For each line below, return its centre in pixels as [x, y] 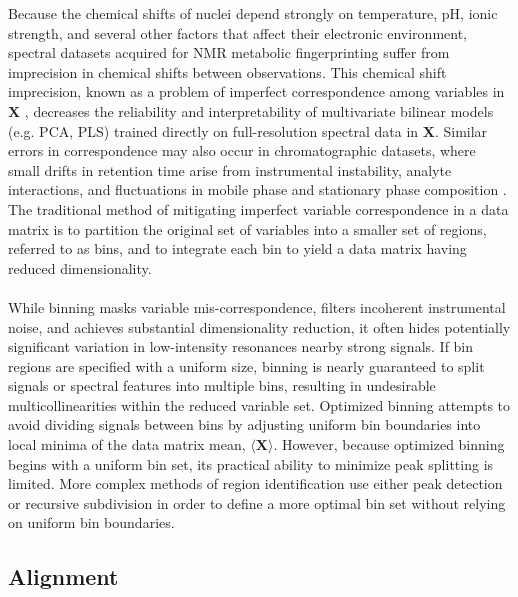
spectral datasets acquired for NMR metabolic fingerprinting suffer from [229, 52]
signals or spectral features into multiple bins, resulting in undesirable [222, 385]
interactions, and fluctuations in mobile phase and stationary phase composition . [257, 189]
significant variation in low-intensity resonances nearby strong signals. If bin [241, 346]
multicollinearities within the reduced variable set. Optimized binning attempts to [259, 404]
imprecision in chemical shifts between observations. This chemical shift [227, 71]
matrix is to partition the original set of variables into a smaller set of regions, [247, 228]
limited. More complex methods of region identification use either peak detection [255, 483]
